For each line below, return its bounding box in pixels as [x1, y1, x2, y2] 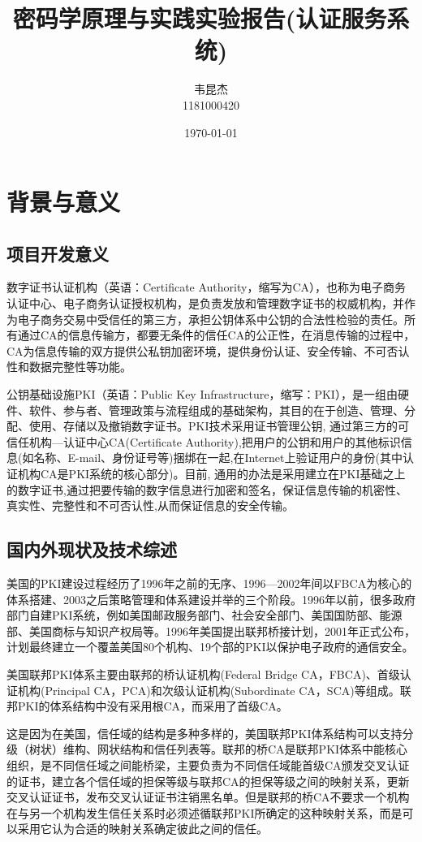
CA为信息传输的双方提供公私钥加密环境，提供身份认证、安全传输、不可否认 [6, 342, 410, 359]
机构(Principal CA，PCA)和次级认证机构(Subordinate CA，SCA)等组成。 [17, 681, 400, 698]
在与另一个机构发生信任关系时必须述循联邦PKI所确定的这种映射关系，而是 [6, 804, 403, 821]
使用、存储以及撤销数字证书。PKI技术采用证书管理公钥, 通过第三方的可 [28, 417, 410, 434]
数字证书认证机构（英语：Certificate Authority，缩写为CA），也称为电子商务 [6, 279, 407, 296]
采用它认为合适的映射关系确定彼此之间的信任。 [17, 820, 268, 837]
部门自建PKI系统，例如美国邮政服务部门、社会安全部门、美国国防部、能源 [6, 607, 403, 624]
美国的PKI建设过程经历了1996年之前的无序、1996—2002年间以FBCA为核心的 [6, 575, 412, 591]
